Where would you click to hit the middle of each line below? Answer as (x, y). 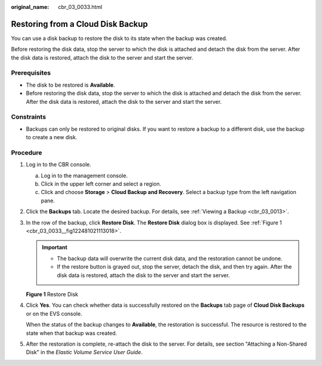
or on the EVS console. (54, 313)
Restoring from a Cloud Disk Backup (80, 24)
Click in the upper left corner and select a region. (101, 184)
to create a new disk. (52, 137)
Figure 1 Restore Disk (52, 294)
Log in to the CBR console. (59, 165)
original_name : (30, 7)
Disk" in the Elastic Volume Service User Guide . (84, 352)
